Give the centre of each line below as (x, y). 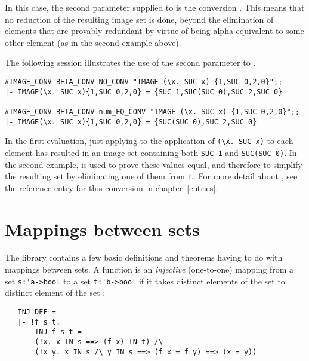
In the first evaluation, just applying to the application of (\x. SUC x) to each (149, 141)
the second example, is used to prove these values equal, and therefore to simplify (154, 164)
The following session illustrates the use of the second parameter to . (130, 62)
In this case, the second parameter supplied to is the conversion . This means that (155, 7)
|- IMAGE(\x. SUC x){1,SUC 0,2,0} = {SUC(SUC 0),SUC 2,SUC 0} (131, 122)
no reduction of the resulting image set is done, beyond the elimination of (139, 19)
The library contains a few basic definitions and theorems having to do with (144, 257)
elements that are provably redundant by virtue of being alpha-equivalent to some (154, 31)
